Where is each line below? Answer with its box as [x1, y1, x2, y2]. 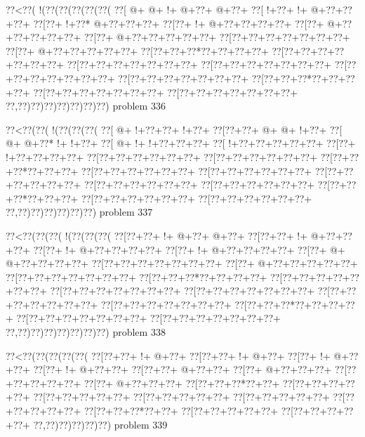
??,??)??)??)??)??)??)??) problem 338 [6, 325, 166, 339]
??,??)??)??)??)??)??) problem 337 [6, 204, 153, 219]
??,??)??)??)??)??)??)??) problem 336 [6, 98, 166, 113]
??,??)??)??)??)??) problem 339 [33, 417, 168, 431]
